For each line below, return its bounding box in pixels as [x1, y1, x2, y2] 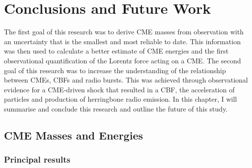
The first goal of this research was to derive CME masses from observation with [4, 27, 244, 37]
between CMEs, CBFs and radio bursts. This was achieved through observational [4, 75, 248, 85]
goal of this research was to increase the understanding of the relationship [4, 65, 226, 75]
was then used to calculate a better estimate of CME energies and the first [4, 46, 229, 56]
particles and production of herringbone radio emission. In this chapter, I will [4, 94, 237, 104]
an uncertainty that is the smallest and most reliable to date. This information [4, 36, 241, 46]
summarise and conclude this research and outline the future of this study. [4, 103, 228, 113]
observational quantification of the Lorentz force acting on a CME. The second [4, 55, 241, 65]
